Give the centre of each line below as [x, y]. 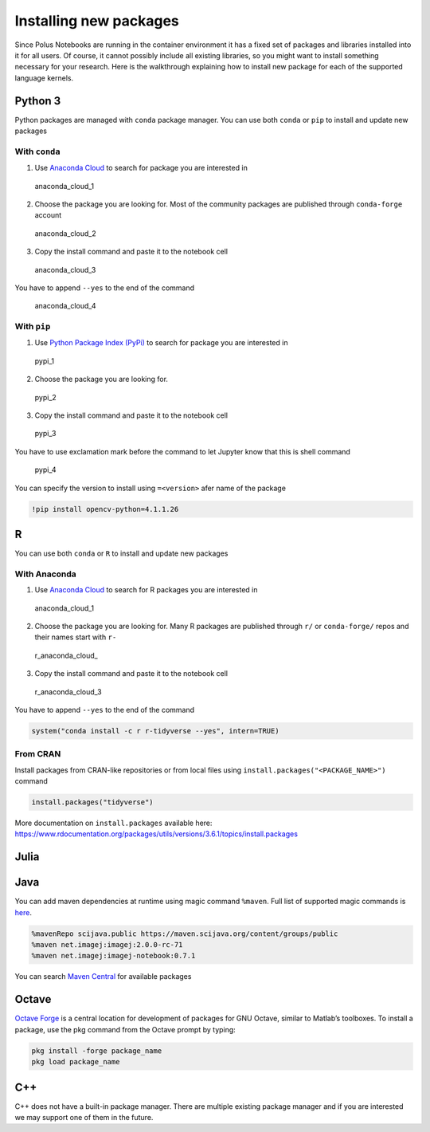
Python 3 [38, 101]
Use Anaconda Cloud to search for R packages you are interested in [146, 590]
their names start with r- [76, 637]
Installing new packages [97, 21]
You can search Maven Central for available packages [103, 977]
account [48, 215]
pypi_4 [45, 470]
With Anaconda [46, 574]
